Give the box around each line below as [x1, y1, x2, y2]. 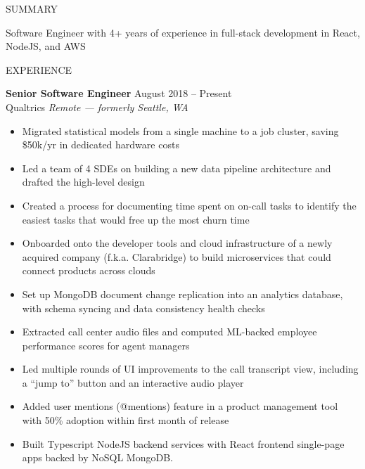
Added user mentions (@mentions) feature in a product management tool [22, 399, 338, 413]
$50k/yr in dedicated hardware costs [22, 137, 179, 152]
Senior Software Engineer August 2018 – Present [6, 86, 232, 101]
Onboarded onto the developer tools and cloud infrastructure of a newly [22, 236, 333, 250]
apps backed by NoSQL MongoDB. [22, 450, 173, 465]
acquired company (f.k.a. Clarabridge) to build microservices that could [22, 249, 331, 264]
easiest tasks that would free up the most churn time [22, 212, 250, 226]
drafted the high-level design [22, 174, 145, 189]
